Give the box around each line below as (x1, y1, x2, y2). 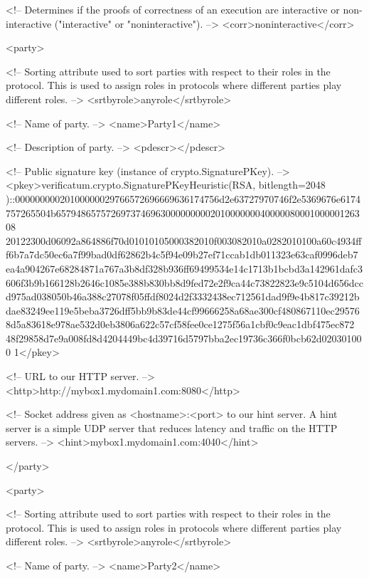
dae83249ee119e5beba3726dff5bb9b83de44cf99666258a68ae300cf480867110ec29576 (6, 303, 360, 317)
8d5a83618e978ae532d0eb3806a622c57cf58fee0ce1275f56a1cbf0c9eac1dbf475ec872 (6, 317, 355, 332)
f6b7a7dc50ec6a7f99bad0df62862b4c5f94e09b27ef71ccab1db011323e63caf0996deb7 (6, 247, 358, 262)
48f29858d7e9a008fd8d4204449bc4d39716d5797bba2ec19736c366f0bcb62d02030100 (6, 330, 362, 345)
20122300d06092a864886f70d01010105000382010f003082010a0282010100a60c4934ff (6, 233, 362, 248)
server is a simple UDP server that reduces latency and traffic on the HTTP (6, 420, 338, 435)
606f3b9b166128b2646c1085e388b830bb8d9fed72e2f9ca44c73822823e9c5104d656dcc (6, 275, 363, 290)
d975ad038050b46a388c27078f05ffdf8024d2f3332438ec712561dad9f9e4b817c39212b (6, 289, 360, 304)
